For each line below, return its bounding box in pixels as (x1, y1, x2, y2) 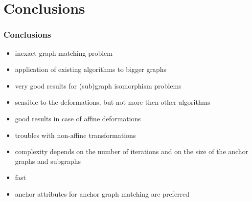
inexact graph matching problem (15, 47, 113, 58)
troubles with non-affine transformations (15, 130, 136, 140)
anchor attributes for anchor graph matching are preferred (15, 188, 190, 199)
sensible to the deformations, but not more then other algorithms (15, 97, 210, 107)
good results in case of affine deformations (15, 113, 141, 123)
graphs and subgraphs (15, 156, 81, 166)
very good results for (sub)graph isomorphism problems (15, 80, 182, 90)
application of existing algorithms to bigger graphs (15, 64, 166, 74)
